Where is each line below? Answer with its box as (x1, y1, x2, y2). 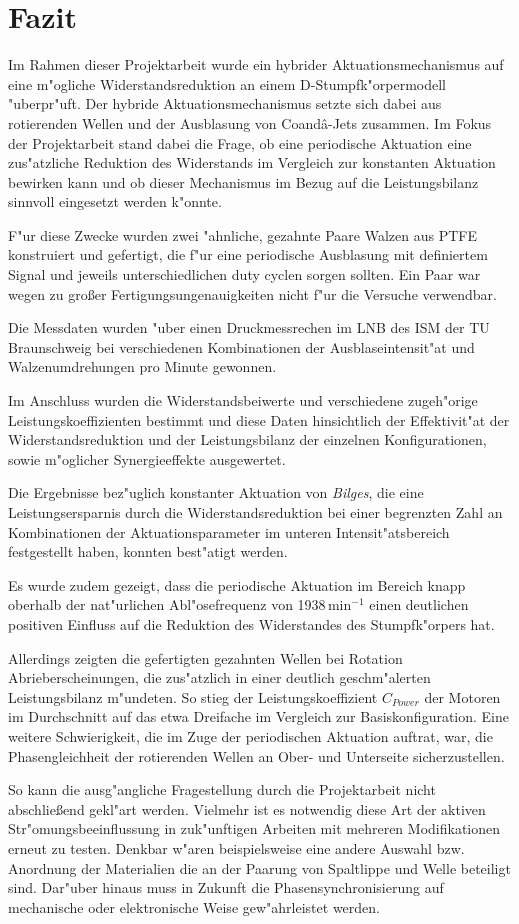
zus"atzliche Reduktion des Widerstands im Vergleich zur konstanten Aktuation (8, 152, 496, 173)
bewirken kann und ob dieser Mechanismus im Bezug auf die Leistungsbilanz (8, 171, 479, 192)
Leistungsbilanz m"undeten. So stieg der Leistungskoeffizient (8, 686, 378, 707)
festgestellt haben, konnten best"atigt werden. (8, 541, 288, 562)
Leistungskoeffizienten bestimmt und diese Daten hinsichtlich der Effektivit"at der (8, 409, 510, 430)
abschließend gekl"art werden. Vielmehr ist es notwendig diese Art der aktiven (8, 798, 486, 819)
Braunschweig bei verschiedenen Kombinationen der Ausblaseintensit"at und (8, 336, 475, 357)
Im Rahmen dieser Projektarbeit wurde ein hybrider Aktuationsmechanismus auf (8, 54, 504, 75)
